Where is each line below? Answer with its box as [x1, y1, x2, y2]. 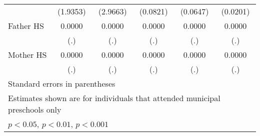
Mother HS [8, 49, 47, 60]
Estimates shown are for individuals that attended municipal [8, 92, 220, 104]
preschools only [8, 104, 61, 115]
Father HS [8, 20, 44, 31]
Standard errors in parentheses [8, 78, 115, 89]
